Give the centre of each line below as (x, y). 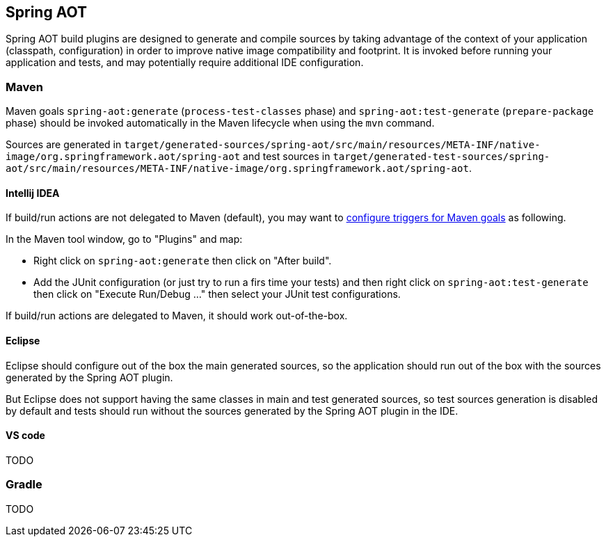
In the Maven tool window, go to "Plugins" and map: (124, 239)
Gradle (24, 485)
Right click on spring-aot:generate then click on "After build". (183, 261)
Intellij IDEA (33, 193)
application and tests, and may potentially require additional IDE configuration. (185, 63)
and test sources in (287, 157)
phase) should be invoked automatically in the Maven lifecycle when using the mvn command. (220, 123)
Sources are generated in (64, 145)
